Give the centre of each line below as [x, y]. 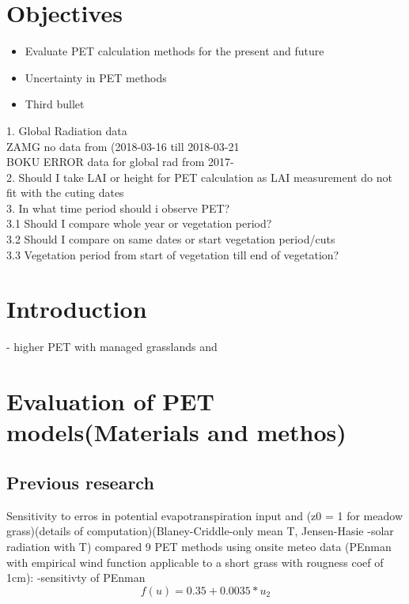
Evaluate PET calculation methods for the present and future [174, 51]
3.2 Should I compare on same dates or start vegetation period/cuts [171, 239]
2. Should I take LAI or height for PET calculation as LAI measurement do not [199, 177]
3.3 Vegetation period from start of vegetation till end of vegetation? [173, 254]
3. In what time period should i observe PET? [118, 208]
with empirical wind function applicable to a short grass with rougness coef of [195, 562]
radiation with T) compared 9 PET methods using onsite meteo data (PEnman [199, 546]
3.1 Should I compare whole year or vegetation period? [139, 223]
